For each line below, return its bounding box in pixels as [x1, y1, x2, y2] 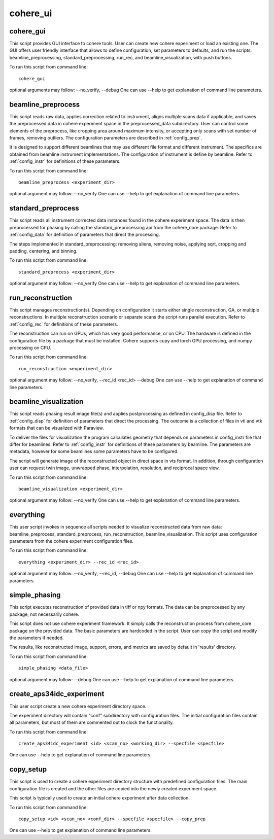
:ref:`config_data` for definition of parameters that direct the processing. [9, 231, 160, 238]
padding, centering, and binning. [9, 248, 78, 254]
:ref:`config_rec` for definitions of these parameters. [9, 321, 119, 327]
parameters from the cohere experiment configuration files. [9, 538, 134, 544]
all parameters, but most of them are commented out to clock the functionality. [9, 719, 174, 725]
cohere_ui [9, 8, 52, 19]
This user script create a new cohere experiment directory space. [9, 703, 147, 709]
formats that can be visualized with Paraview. [9, 425, 104, 431]
